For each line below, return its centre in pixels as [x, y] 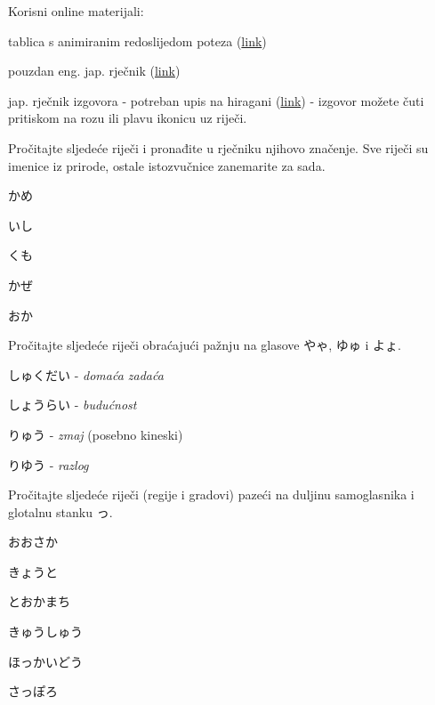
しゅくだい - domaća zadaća [86, 374]
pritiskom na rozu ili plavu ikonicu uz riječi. [128, 118]
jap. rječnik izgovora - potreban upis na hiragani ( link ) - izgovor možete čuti [216, 100]
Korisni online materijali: [76, 11]
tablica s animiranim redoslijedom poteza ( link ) [137, 41]
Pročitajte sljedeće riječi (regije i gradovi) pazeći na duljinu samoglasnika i [211, 494]
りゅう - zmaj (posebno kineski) [96, 434]
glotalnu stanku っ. [60, 511]
